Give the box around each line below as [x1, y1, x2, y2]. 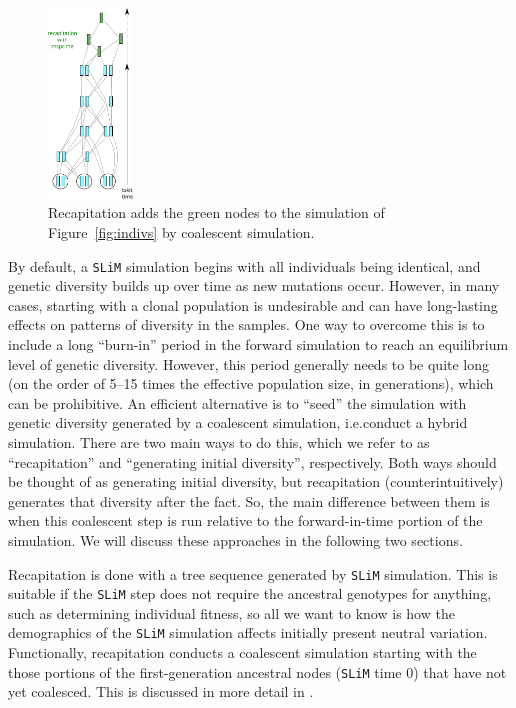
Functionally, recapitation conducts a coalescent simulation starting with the [8, 642, 477, 663]
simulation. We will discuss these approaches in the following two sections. [8, 529, 463, 550]
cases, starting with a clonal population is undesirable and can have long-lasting [8, 294, 498, 315]
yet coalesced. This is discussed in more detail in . [8, 681, 314, 702]
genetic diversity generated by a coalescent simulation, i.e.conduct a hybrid [8, 412, 468, 433]
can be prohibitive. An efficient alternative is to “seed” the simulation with [8, 392, 467, 413]
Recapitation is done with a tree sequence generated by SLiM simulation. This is [8, 563, 498, 584]
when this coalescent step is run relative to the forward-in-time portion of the [8, 510, 483, 531]
